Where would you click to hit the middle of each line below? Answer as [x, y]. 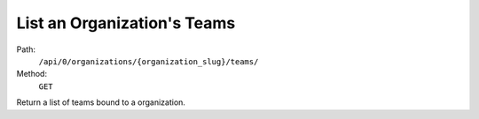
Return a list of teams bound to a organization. [101, 102]
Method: [32, 74]
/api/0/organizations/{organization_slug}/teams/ [149, 61]
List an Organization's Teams [126, 23]
